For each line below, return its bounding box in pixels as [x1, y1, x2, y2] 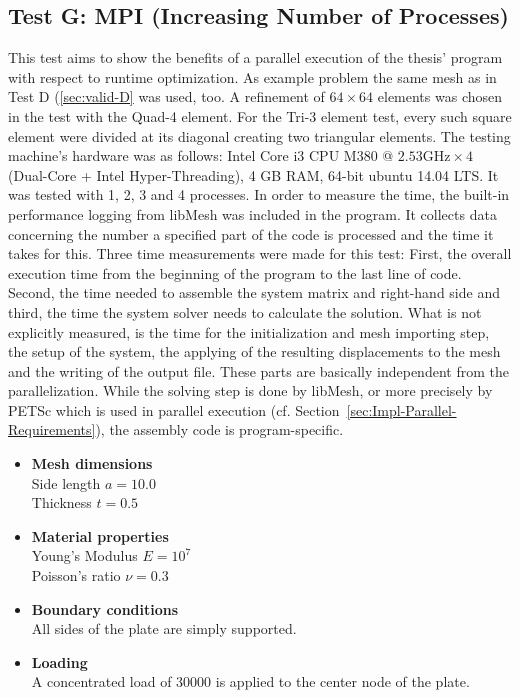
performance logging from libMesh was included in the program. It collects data [8, 203, 497, 224]
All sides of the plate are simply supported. [31, 618, 297, 639]
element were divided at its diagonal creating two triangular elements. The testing [8, 125, 511, 146]
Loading [31, 651, 88, 672]
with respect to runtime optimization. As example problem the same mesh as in [8, 66, 497, 87]
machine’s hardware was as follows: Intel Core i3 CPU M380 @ [8, 145, 394, 166]
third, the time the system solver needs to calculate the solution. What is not [8, 301, 482, 322]
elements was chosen [377, 86, 503, 107]
